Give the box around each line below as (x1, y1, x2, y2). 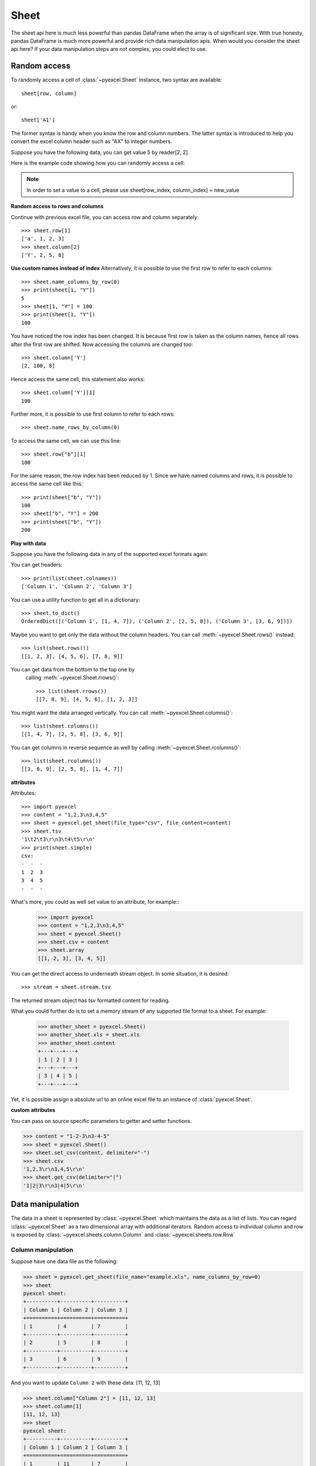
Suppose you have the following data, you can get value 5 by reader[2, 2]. (11, 148, 190, 155)
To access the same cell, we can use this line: (11, 437, 121, 444)
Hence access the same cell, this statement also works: (11, 375, 145, 382)
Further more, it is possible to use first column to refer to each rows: (11, 410, 175, 418)
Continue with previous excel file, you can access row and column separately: (11, 213, 199, 220)
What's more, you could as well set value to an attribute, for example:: (11, 898, 180, 905)
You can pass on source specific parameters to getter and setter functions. (11, 1117, 192, 1124)
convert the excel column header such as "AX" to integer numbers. (11, 138, 173, 145)
